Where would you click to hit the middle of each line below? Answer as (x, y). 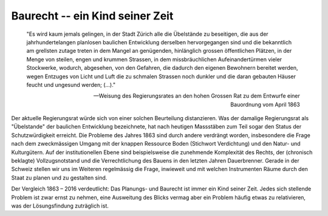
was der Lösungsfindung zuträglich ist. (60, 206)
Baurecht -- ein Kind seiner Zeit (92, 16)
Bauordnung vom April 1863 (265, 104)
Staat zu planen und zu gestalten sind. (59, 177)
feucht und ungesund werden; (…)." (71, 84)
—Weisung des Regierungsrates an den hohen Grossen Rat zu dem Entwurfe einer (196, 96)
